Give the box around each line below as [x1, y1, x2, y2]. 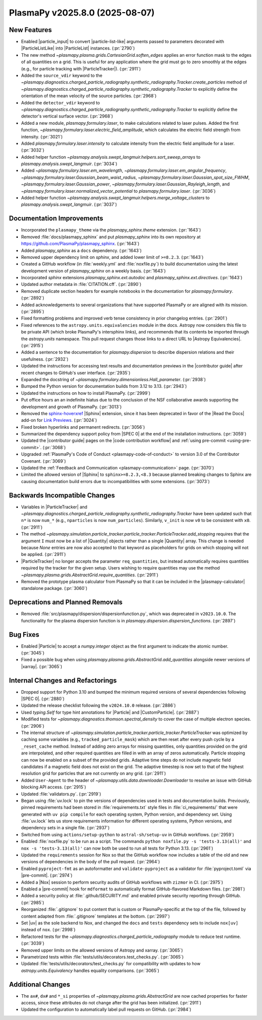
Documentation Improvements [9, 214, 104, 223]
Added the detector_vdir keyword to [21, 100, 100, 105]
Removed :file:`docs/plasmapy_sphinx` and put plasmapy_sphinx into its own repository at [21, 234, 201, 240]
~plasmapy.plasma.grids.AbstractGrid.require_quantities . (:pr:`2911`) [21, 572, 159, 578]
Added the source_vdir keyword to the [21, 73, 103, 79]
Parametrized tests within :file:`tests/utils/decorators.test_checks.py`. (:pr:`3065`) [21, 954, 184, 960]
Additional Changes [9, 980, 70, 988]
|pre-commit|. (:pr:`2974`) [21, 872, 73, 878]
